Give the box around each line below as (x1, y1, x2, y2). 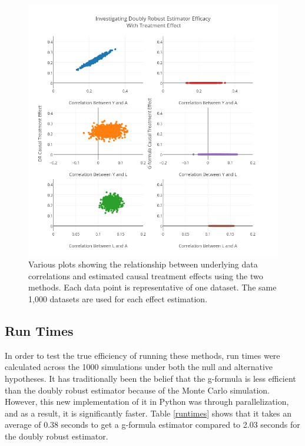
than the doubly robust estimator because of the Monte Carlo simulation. (5, 384, 270, 396)
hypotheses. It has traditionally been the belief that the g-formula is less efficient (5, 372, 296, 385)
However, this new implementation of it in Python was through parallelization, (5, 395, 289, 408)
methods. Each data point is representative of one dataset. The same (28, 281, 277, 293)
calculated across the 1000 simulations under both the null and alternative (5, 361, 273, 373)
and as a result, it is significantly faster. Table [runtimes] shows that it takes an (5, 407, 291, 419)
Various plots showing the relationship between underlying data (28, 258, 258, 270)
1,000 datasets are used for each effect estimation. (28, 293, 208, 305)
